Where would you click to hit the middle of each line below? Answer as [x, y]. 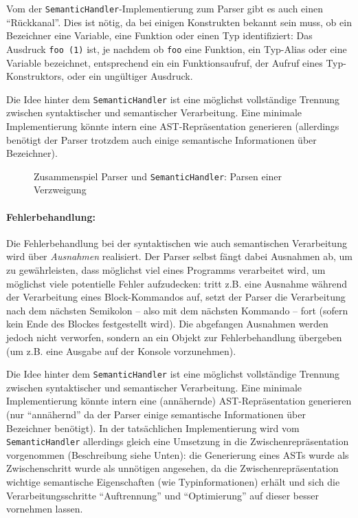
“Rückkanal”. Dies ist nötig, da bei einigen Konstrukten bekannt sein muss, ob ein [179, 22]
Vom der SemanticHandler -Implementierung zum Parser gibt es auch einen [165, 8]
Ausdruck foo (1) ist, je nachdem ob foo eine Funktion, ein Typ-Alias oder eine [177, 48]
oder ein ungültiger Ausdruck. [130, 76]
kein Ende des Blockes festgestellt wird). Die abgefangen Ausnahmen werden [167, 324]
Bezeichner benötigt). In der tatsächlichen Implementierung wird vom [153, 428]
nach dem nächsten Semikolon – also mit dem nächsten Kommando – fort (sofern [177, 310]
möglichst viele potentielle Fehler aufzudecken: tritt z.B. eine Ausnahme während [177, 283]
